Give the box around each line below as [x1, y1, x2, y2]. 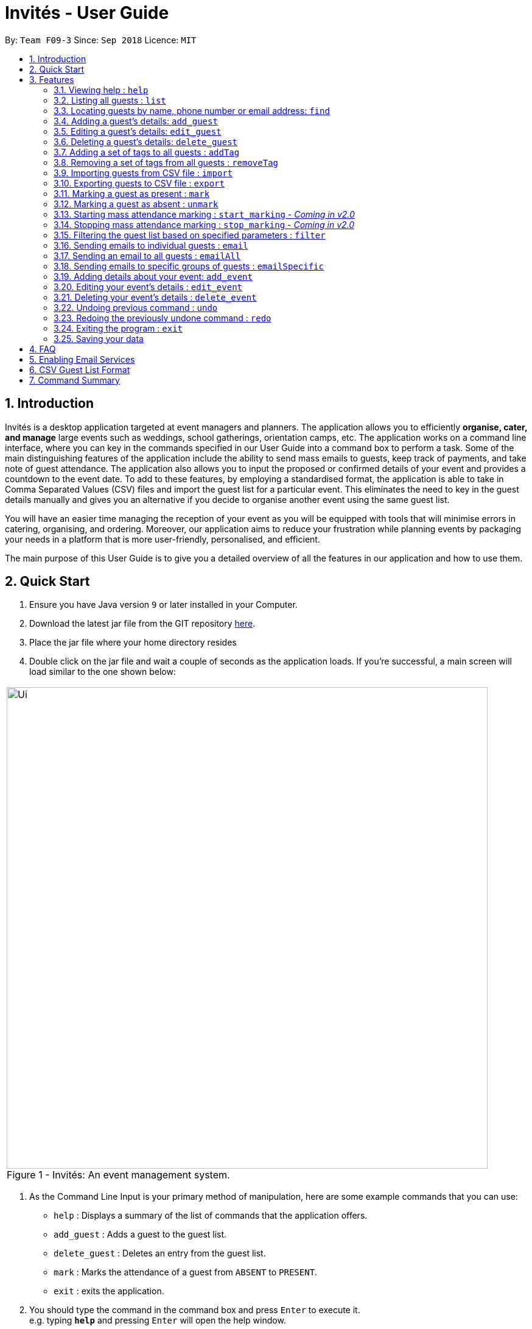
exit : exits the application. [54, 1286, 164, 1297]
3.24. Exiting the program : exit [54, 322, 183, 333]
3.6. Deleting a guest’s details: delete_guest [54, 136, 238, 147]
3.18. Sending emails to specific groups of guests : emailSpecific [54, 260, 324, 271]
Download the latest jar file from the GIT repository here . [29, 618, 256, 629]
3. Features [29, 74, 74, 85]
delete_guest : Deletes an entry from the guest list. [54, 1248, 266, 1259]
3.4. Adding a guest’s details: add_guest [54, 115, 218, 126]
